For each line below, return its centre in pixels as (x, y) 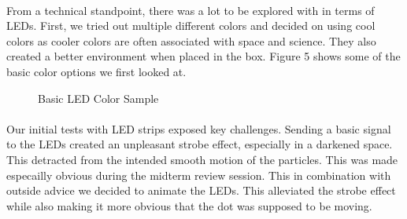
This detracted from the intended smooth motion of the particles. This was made (202, 159)
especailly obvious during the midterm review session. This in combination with (199, 175)
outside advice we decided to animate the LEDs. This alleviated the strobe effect (201, 190)
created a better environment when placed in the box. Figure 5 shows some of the (203, 56)
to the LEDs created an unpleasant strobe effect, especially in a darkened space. (200, 144)
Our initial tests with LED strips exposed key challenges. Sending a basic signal (199, 128)
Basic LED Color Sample (98, 98)
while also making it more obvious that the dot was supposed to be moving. (189, 205)
